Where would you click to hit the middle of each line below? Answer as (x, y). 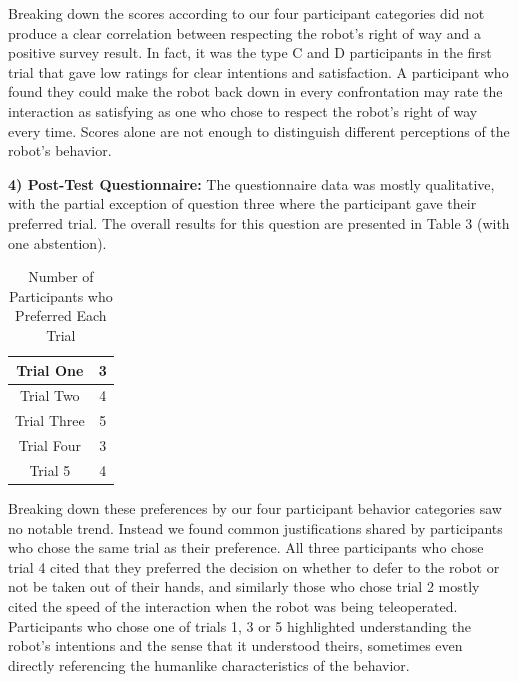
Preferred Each (61, 315)
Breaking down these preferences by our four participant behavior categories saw (255, 507)
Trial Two (50, 395)
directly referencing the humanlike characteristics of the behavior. (209, 664)
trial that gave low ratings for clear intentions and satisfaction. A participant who (258, 71)
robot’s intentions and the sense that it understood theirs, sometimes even (235, 645)
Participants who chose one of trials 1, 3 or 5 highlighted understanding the (240, 625)
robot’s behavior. (60, 150)
